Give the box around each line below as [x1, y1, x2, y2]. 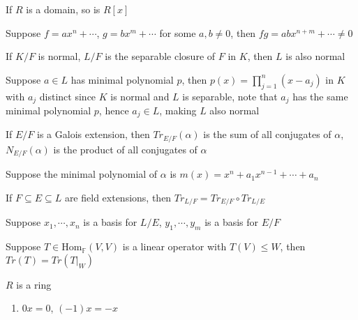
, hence [98, 103, 129, 118]
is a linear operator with [122, 239, 227, 254]
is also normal [285, 49, 345, 63]
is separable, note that [182, 89, 278, 103]
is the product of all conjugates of [53, 142, 197, 156]
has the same [292, 89, 348, 103]
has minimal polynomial [70, 72, 174, 86]
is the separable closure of [105, 49, 216, 63]
